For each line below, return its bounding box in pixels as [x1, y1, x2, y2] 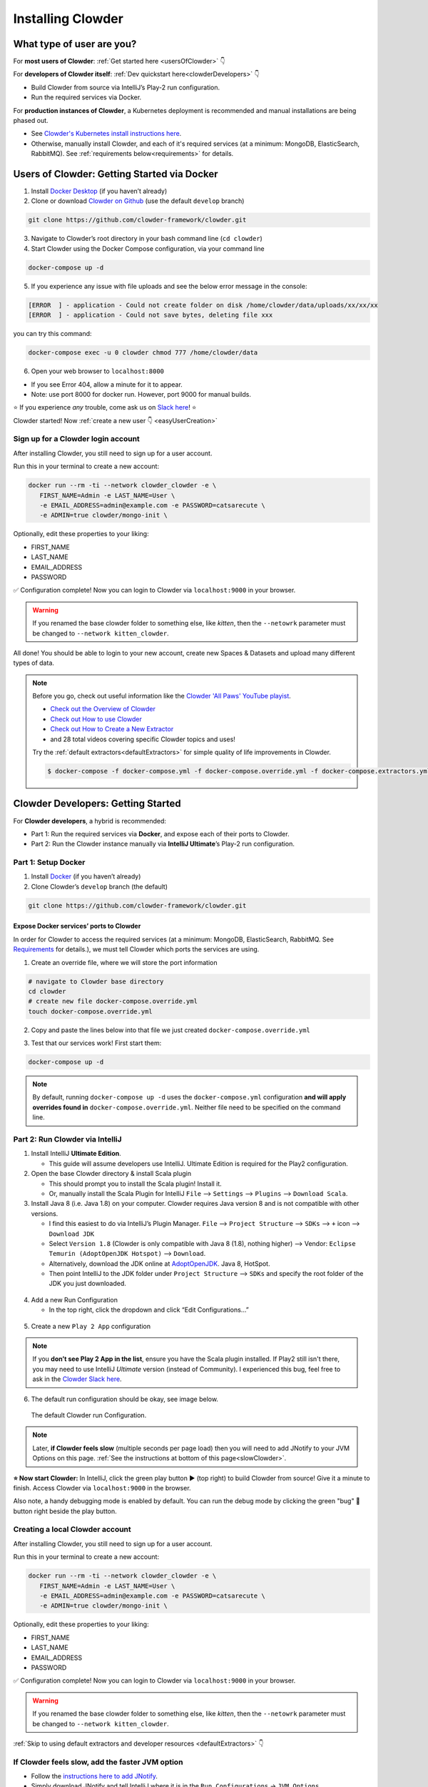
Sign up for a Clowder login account [13, 434, 141, 444]
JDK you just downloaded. [49, 1279, 126, 1288]
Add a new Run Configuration [31, 1295, 118, 1304]
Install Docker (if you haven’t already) [31, 872, 141, 881]
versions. [31, 1209, 58, 1218]
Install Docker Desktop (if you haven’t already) [31, 187, 168, 196]
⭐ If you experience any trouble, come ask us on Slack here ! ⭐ [13, 403, 197, 412]
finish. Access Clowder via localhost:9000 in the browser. [13, 1483, 192, 1492]
